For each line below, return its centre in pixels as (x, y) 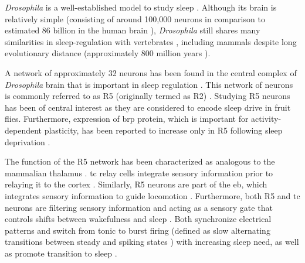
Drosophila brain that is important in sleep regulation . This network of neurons (149, 84)
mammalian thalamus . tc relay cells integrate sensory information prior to (139, 173)
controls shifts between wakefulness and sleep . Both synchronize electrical (138, 219)
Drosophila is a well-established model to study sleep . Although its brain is (141, 7)
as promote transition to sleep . (61, 253)
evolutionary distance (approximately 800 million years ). (108, 53)
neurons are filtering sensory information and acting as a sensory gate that (139, 207)
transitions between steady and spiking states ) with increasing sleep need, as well (152, 242)
